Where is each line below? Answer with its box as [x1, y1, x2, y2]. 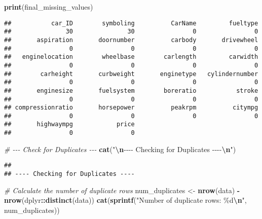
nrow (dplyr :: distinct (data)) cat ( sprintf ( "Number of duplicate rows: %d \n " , [4, 195, 247, 205]
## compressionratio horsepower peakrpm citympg [4, 104, 258, 112]
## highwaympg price [4, 121, 135, 128]
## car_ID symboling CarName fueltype [4, 19, 258, 27]
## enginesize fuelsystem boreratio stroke [4, 87, 258, 94]
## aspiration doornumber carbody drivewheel [4, 36, 258, 44]
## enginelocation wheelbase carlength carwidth [4, 53, 258, 61]
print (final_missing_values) [4, 2, 93, 12]
